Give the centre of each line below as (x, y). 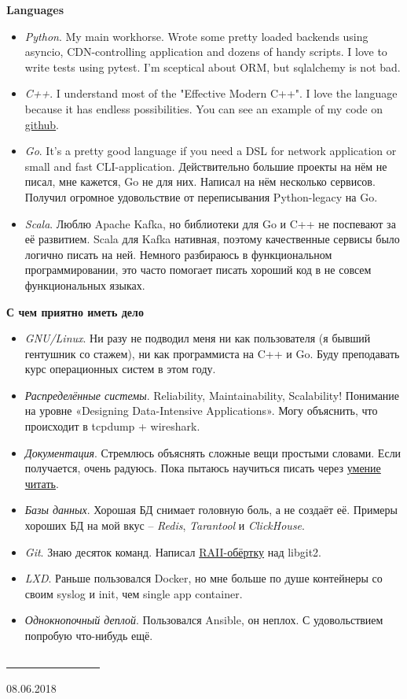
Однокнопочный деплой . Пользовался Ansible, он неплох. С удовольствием (204, 620)
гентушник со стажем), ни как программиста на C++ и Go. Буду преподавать (212, 353)
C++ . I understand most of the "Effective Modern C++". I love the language (211, 93)
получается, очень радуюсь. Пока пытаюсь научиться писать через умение (203, 468)
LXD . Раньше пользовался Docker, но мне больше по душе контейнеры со (203, 578)
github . (42, 124)
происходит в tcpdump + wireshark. (112, 426)
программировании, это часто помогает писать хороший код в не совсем (198, 270)
